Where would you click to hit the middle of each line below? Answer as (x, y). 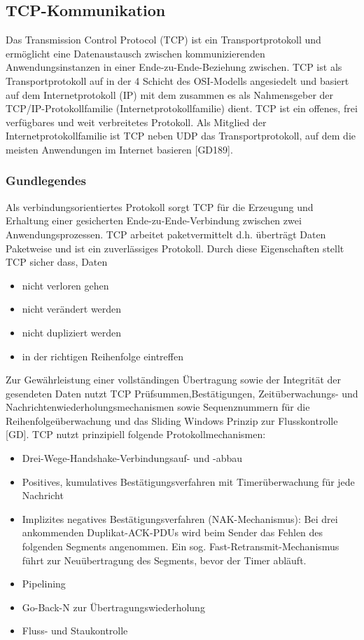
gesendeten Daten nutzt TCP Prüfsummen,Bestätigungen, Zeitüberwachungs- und (182, 393)
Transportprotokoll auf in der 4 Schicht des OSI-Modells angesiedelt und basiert (177, 80)
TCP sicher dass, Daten (57, 262)
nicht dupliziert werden (72, 332)
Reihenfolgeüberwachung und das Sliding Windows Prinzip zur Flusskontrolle (172, 420)
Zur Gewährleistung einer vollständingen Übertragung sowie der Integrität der (174, 380)
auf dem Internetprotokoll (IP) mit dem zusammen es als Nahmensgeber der (170, 94)
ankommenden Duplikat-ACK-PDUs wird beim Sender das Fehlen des (173, 532)
